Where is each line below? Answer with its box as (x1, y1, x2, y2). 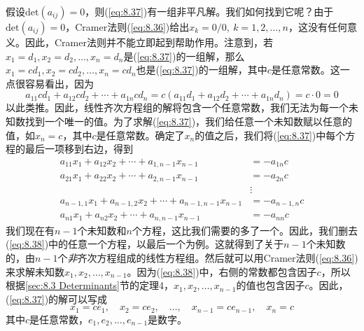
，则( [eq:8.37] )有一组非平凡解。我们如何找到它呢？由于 (85, 4, 334, 18)
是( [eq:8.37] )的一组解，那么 (123, 48, 245, 63)
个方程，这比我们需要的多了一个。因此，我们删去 (132, 223, 358, 237)
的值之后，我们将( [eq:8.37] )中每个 (195, 127, 346, 142)
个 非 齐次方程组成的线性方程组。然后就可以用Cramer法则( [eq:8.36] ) (57, 250, 358, 265)
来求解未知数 (6, 264, 64, 279)
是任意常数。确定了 (96, 127, 185, 142)
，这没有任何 (288, 20, 347, 34)
